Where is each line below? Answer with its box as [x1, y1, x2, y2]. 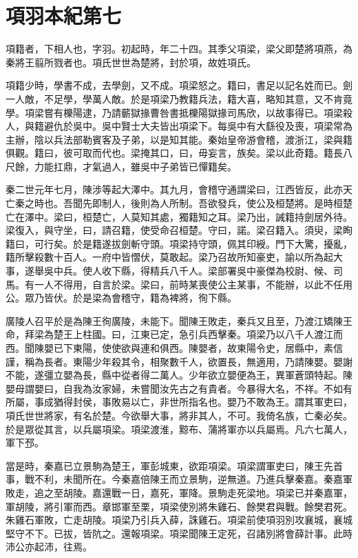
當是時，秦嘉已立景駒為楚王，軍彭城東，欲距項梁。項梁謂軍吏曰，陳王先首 [6, 458, 343, 472]
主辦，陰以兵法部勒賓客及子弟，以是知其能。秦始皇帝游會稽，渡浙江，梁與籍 [6, 132, 352, 146]
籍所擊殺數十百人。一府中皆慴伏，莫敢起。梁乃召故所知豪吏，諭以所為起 [6, 250, 333, 264]
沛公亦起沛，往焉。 [6, 539, 92, 554]
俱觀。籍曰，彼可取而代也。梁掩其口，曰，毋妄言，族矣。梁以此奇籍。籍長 [6, 146, 343, 160]
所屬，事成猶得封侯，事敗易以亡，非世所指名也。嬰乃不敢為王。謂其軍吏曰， [6, 395, 352, 409]
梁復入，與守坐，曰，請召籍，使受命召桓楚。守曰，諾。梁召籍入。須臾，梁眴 [6, 223, 352, 237]
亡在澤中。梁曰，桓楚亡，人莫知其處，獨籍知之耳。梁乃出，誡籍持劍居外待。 [6, 209, 352, 223]
